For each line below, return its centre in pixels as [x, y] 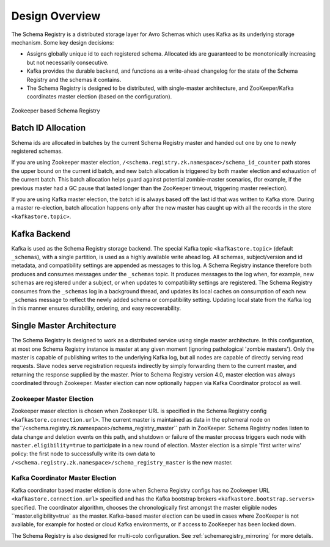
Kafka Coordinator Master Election [64, 478]
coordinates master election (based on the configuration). [99, 97]
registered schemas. [37, 151]
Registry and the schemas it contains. [74, 79]
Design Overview [56, 16]
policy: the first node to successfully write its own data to [83, 454]
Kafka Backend [41, 234]
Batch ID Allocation [49, 128]
